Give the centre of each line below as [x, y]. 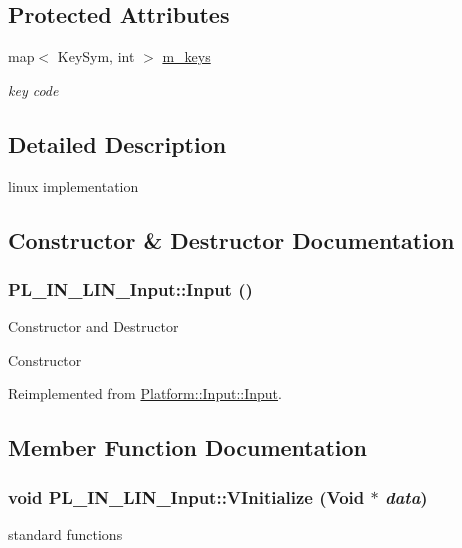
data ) [406, 496]
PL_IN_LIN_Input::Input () [130, 288]
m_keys [186, 56]
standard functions [65, 533]
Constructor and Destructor [93, 326]
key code [33, 89]
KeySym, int [96, 56]
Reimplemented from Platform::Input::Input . [145, 393]
